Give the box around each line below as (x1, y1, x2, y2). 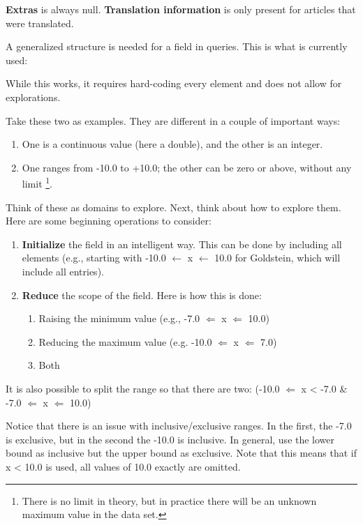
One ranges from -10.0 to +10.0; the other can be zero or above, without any (22, 160, 352, 174)
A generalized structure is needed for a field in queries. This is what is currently (6, 39, 348, 54)
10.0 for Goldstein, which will (214, 250, 341, 265)
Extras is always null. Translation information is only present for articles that (6, 2, 356, 16)
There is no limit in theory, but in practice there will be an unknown (22, 493, 317, 508)
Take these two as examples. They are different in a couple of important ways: (6, 113, 341, 128)
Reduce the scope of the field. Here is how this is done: (22, 287, 262, 302)
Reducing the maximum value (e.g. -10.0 (38, 334, 212, 349)
